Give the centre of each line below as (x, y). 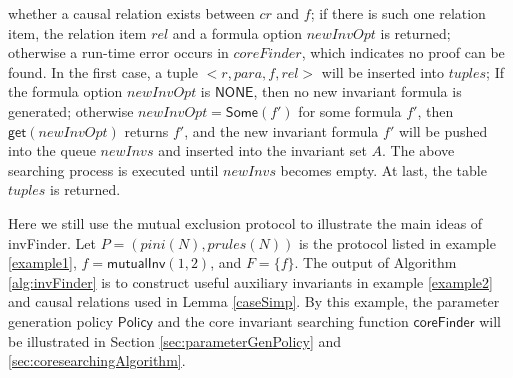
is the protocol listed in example (397, 242)
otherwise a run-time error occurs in (118, 52)
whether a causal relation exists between (131, 13)
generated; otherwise (71, 110)
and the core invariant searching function (283, 320)
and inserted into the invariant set (262, 150)
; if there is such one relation (398, 13)
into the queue (52, 150)
